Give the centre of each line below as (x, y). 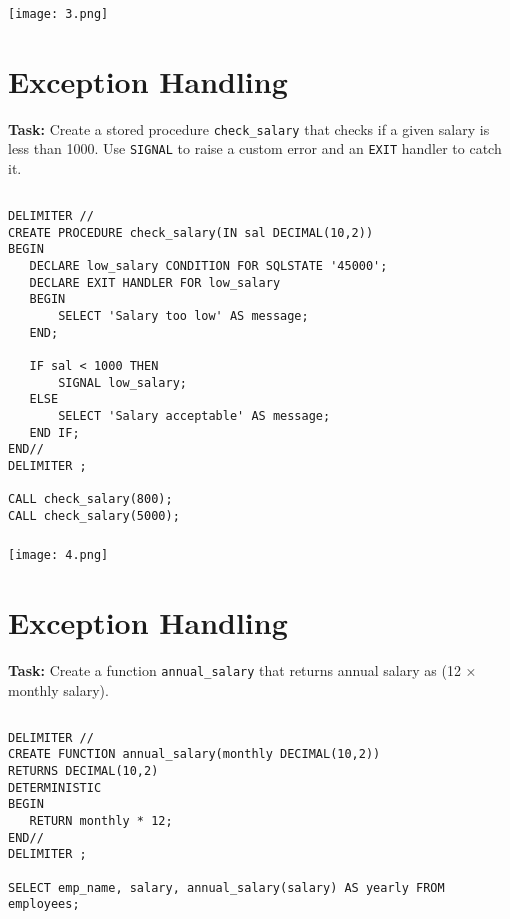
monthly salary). (58, 689)
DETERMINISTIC (55, 787)
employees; (44, 904)
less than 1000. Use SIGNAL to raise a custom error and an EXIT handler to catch (255, 148)
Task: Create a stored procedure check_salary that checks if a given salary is (249, 128)
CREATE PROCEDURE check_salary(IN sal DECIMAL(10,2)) (191, 232)
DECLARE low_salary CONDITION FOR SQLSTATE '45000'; (208, 265)
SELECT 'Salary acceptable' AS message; (194, 415)
